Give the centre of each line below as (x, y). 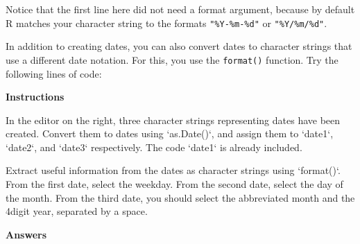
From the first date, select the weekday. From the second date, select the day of (174, 184)
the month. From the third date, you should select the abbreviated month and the (180, 197)
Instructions (35, 97)
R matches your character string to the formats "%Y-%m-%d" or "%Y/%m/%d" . (166, 23)
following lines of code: (54, 73)
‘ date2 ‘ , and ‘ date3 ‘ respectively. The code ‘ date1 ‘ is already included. (154, 147)
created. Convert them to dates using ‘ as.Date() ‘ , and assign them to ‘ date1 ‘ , (170, 133)
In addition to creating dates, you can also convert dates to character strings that (179, 46)
